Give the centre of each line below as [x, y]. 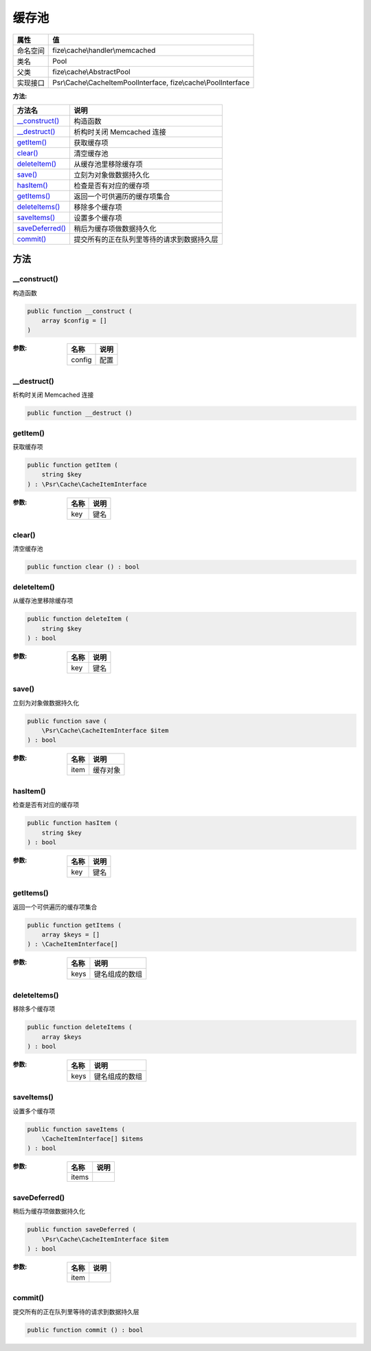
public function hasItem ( [72, 823]
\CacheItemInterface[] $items [92, 1139]
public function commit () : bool [85, 1330]
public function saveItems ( [76, 1129]
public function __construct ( [80, 311]
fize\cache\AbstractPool [91, 72]
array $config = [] [75, 321]
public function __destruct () [80, 413]
